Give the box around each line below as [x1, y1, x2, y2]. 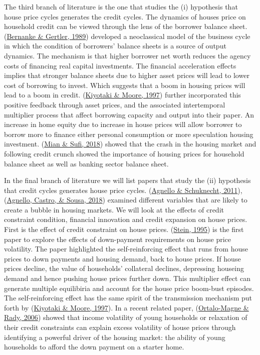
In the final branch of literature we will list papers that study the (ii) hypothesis [4, 175, 251, 185]
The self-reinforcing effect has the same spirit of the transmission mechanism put [4, 292, 252, 303]
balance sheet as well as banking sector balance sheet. [4, 158, 169, 168]
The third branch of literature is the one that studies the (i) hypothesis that [4, 1, 238, 11]
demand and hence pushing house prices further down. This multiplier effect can [4, 273, 251, 283]
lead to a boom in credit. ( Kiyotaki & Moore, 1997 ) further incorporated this [4, 89, 241, 100]
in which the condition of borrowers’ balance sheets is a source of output [4, 40, 226, 51]
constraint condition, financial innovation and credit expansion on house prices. [4, 214, 247, 224]
